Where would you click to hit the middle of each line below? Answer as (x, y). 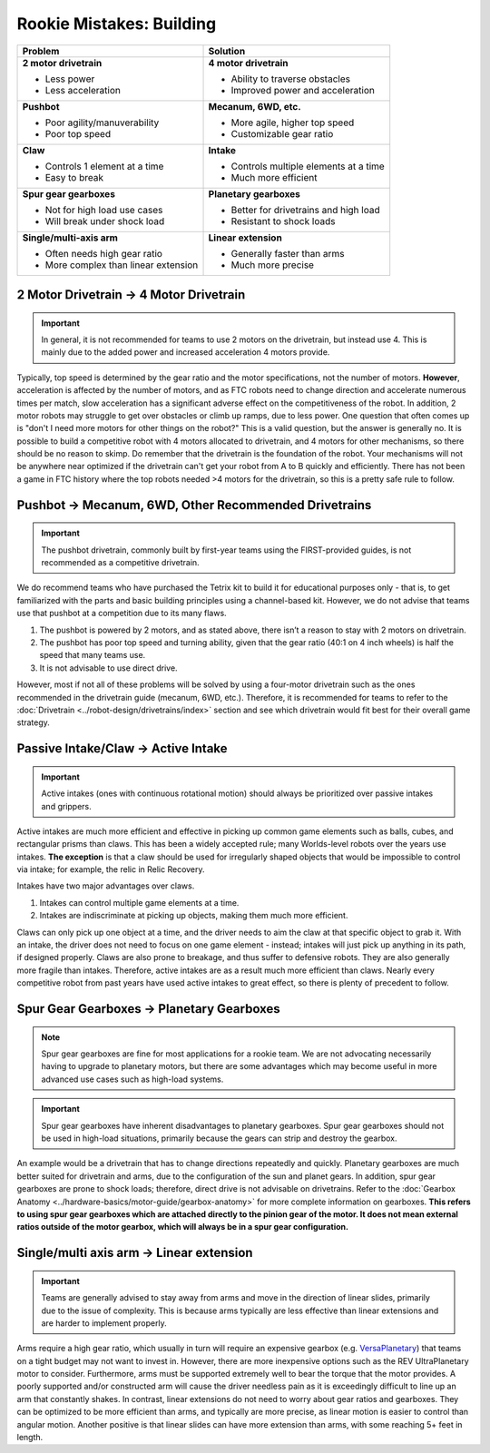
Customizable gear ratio (282, 133)
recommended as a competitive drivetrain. (120, 563)
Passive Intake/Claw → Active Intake (122, 749)
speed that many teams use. (93, 655)
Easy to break (74, 177)
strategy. (33, 722)
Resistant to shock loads (283, 221)
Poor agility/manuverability (102, 123)
